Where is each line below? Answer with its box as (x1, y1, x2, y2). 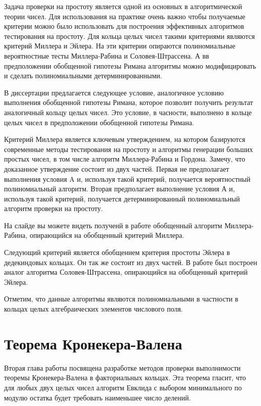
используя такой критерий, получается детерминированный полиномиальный (4, 193, 240, 204)
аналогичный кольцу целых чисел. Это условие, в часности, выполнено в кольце (4, 107, 252, 117)
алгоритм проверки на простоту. (4, 203, 103, 214)
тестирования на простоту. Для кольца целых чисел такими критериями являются (4, 30, 255, 41)
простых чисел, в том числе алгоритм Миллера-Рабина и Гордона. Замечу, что (4, 154, 245, 164)
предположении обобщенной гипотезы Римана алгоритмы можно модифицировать (4, 60, 256, 71)
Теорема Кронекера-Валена (4, 333, 182, 353)
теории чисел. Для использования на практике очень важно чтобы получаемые (4, 11, 245, 21)
